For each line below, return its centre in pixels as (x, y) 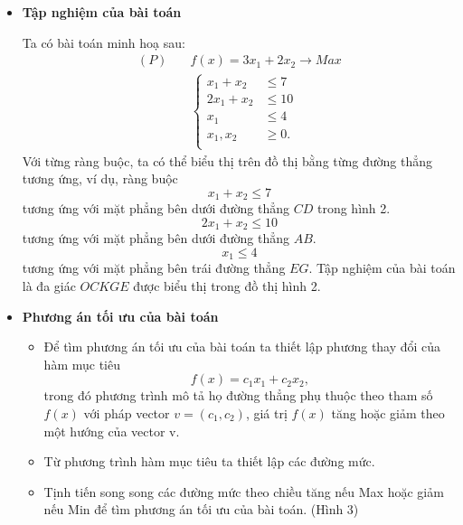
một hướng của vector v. (112, 431)
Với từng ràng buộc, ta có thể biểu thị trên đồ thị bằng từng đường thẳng (227, 160)
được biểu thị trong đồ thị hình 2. (227, 286)
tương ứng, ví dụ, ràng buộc (100, 178)
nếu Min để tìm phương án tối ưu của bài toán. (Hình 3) (201, 509)
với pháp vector (127, 413)
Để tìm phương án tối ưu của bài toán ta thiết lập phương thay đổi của (242, 347)
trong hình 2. (354, 208)
